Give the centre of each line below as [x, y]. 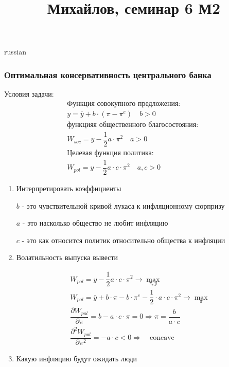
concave [162, 338]
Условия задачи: [29, 94]
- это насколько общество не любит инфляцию [95, 223]
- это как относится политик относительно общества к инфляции [124, 240]
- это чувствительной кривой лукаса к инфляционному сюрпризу [123, 205]
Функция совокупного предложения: [124, 104]
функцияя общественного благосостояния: [133, 125]
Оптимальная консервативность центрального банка [108, 74]
